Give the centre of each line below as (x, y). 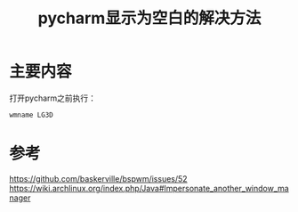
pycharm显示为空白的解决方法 (149, 18)
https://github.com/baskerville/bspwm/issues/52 (99, 178)
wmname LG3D (31, 115)
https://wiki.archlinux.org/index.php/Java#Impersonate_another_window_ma (149, 188)
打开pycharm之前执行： (52, 98)
